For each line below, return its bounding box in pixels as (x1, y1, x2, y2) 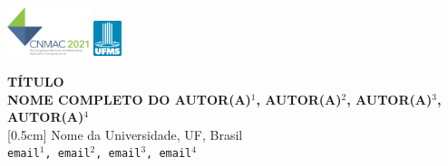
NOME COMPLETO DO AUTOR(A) (7, 89, 251, 108)
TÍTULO (7, 72, 64, 91)
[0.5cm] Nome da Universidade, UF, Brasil (7, 124, 243, 143)
